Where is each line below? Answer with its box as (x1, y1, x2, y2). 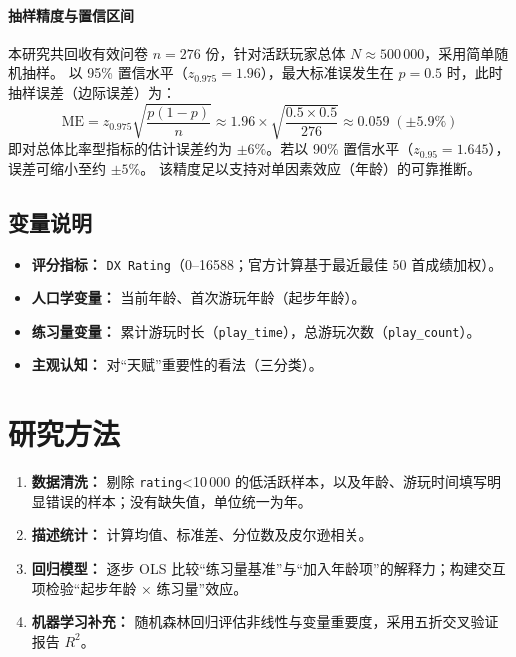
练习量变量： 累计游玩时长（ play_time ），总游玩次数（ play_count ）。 (31, 320, 481, 341)
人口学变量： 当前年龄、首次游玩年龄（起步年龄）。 (31, 287, 366, 308)
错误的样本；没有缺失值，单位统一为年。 (45, 490, 312, 511)
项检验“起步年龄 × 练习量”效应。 (31, 577, 248, 598)
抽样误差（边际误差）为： (8, 81, 176, 102)
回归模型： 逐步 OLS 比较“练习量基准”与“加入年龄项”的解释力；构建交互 (31, 557, 506, 578)
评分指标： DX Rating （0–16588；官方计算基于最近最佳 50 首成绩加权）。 (31, 253, 503, 274)
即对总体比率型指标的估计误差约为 (8, 138, 232, 159)
